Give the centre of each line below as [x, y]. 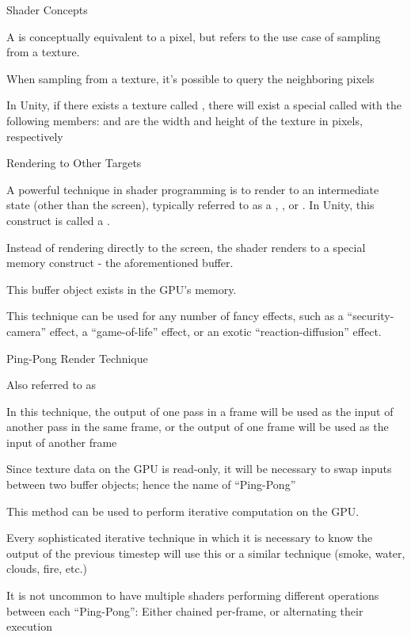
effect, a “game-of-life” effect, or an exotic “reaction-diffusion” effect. [215, 331]
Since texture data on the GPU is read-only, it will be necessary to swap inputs [199, 469]
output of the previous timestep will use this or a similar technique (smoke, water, [206, 553]
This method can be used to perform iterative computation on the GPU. [183, 511]
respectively [35, 136]
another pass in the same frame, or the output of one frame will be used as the [198, 427]
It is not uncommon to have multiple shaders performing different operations [193, 595]
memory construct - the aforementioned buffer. [120, 263]
